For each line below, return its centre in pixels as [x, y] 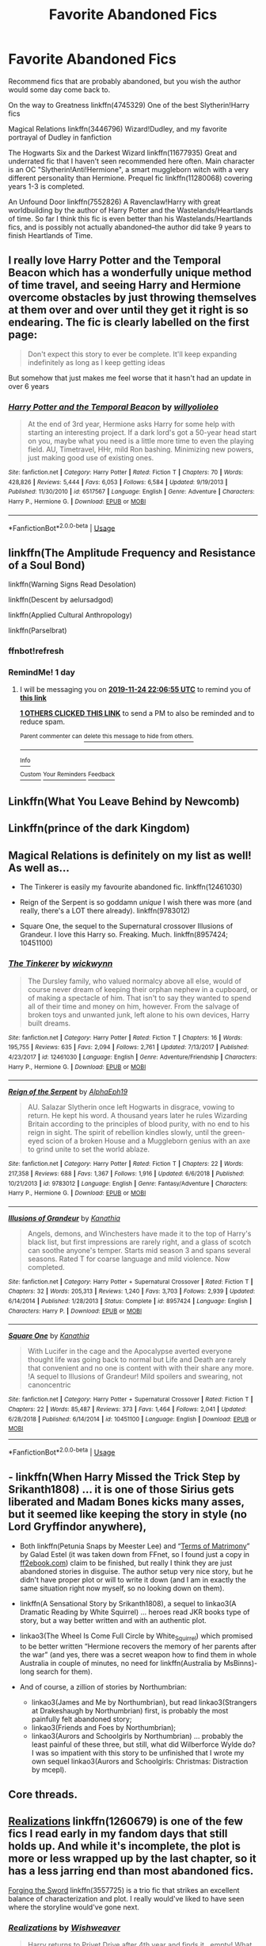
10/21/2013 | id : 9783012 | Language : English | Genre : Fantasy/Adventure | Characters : [128, 1183]
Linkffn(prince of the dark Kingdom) [99, 828]
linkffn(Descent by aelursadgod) [61, 600]
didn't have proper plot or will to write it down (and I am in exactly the [133, 1579]
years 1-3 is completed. [46, 186]
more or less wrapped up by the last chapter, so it [132, 1859]
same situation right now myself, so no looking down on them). [122, 1588]
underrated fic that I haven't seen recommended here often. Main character [131, 161]
